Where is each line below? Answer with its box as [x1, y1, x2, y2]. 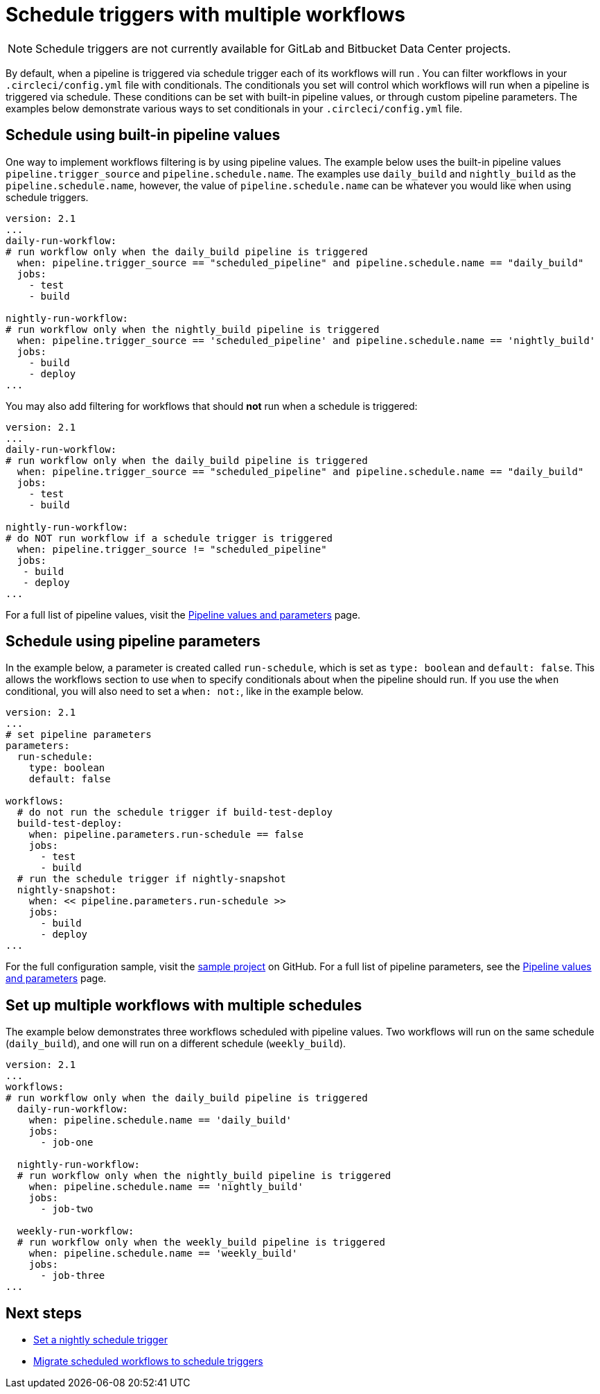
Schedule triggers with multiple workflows [6, 3, 405, 26]
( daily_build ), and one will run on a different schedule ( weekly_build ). [6, 1038, 346, 1050]
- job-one [40, 1137, 94, 1148]
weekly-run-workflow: [17, 1225, 134, 1237]
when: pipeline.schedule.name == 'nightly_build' [28, 1181, 303, 1193]
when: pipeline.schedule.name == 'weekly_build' [28, 1248, 298, 1259]
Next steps [6, 1304, 82, 1322]
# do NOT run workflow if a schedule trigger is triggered [6, 532, 333, 544]
